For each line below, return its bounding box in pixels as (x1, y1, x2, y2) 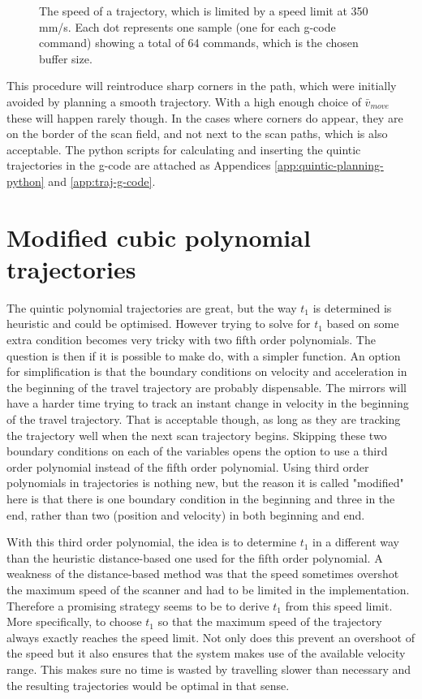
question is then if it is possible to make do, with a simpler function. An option (6, 347, 401, 364)
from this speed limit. (285, 597, 393, 614)
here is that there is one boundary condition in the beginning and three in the (6, 490, 395, 507)
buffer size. (39, 50, 93, 67)
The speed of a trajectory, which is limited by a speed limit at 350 (39, 2, 368, 19)
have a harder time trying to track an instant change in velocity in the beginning (6, 395, 409, 412)
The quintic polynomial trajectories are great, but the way (6, 299, 297, 316)
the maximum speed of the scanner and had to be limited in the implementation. (6, 580, 410, 598)
